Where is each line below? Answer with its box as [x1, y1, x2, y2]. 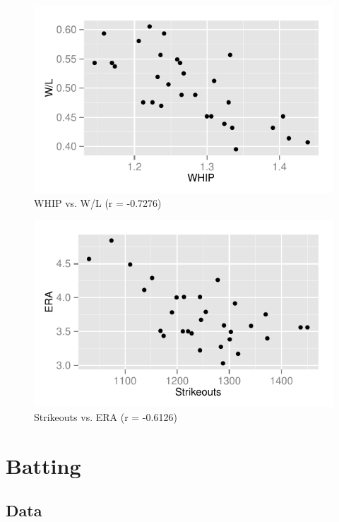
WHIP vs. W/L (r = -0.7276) [34, 195, 162, 210]
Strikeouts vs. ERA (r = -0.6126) [34, 409, 177, 424]
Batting [6, 451, 81, 480]
